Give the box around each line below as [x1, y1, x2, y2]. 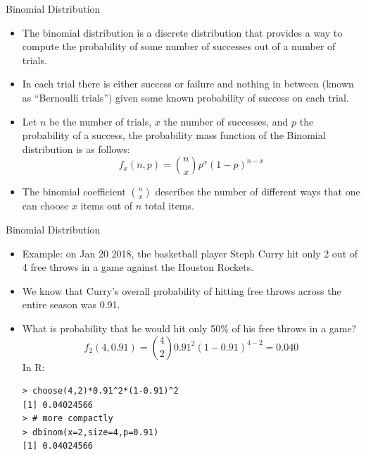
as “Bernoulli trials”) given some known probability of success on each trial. [22, 90, 349, 104]
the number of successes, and [163, 114, 289, 128]
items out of [80, 198, 133, 213]
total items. [144, 198, 194, 213]
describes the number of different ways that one [155, 184, 360, 199]
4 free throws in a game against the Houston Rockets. [22, 260, 254, 274]
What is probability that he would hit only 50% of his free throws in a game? [22, 320, 357, 335]
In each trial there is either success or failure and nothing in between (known [22, 76, 354, 91]
